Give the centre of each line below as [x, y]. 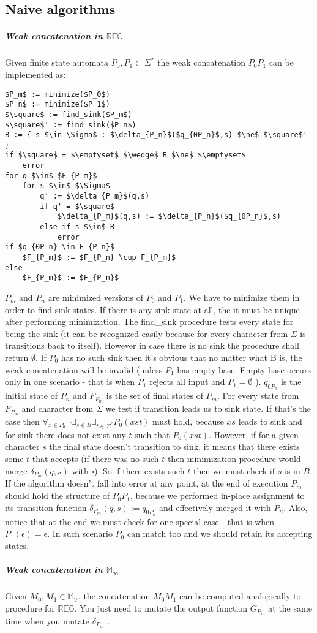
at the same [290, 608]
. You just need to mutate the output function [161, 608]
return [17, 357]
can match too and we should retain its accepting [220, 533]
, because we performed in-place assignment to [218, 495]
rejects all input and [187, 381]
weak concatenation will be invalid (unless [84, 369]
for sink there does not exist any [65, 434]
